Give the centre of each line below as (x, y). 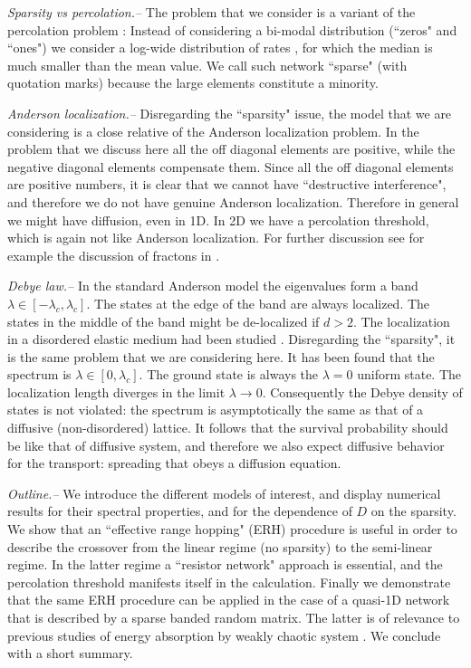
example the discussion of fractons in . (114, 255)
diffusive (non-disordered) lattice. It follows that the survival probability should (228, 428)
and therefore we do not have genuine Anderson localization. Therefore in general (233, 201)
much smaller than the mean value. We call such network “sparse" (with (207, 65)
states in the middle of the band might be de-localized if (163, 321)
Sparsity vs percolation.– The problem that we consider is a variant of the (211, 12)
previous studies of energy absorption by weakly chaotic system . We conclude (224, 635)
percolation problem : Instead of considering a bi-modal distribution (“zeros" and (232, 29)
